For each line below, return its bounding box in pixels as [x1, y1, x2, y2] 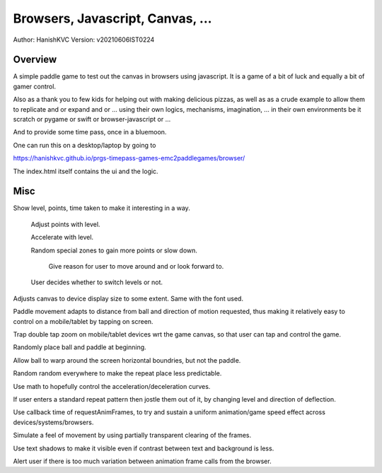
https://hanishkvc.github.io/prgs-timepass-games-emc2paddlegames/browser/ [13, 154, 245, 163]
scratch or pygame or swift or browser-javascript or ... [13, 115, 171, 124]
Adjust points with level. [30, 220, 100, 228]
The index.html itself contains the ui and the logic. [13, 167, 158, 175]
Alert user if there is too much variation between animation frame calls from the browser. [13, 457, 272, 465]
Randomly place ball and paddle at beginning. [13, 343, 146, 351]
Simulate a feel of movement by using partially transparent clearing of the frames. [13, 431, 252, 440]
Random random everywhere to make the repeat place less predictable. [13, 369, 222, 378]
